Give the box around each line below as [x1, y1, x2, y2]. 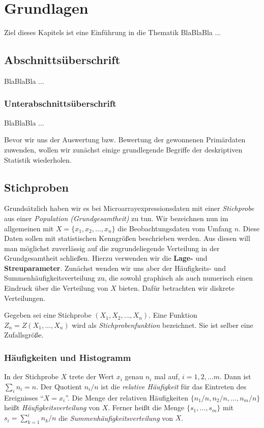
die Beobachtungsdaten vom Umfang [118, 223, 232, 233]
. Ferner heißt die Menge [108, 402, 185, 413]
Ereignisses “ [4, 392, 44, 403]
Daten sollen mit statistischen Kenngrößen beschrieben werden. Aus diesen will [4, 233, 250, 243]
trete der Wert [69, 371, 114, 382]
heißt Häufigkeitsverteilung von [4, 402, 100, 413]
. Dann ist [220, 371, 251, 382]
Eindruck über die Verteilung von [4, 283, 108, 293]
